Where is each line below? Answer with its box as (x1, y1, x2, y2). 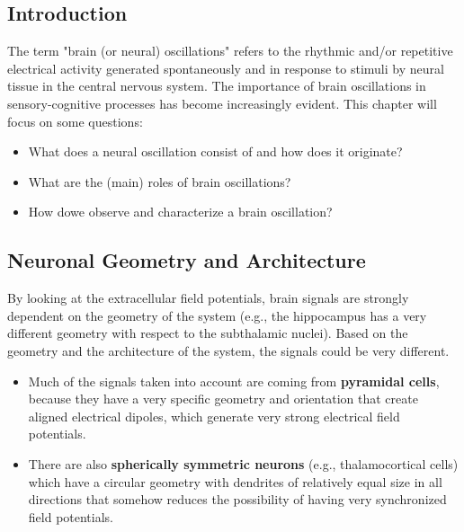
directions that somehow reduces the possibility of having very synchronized (28, 490, 447, 509)
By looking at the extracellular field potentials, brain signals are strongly (7, 288, 409, 307)
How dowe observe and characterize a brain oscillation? (28, 202, 333, 221)
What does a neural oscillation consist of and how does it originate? (28, 142, 403, 161)
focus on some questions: (7, 111, 143, 130)
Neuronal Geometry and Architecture (7, 246, 366, 274)
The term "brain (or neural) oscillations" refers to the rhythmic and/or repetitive (7, 41, 453, 60)
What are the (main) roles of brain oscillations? (28, 172, 291, 191)
